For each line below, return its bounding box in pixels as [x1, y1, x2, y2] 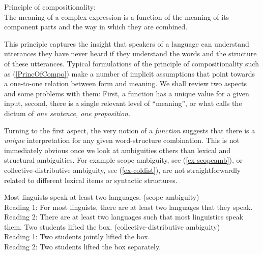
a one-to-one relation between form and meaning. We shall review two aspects [4, 78, 247, 89]
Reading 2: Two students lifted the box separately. [4, 241, 161, 252]
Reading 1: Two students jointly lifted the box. [4, 231, 150, 242]
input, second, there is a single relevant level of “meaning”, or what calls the [4, 98, 242, 108]
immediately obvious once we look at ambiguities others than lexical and [4, 144, 231, 155]
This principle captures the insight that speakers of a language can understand [4, 38, 249, 49]
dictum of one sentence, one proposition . [4, 107, 130, 118]
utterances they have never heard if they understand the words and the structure [4, 48, 257, 59]
